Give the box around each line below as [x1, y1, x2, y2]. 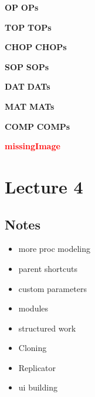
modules [18, 302, 49, 314]
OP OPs [5, 1, 39, 13]
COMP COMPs [5, 120, 70, 132]
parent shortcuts [18, 262, 77, 274]
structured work [18, 321, 76, 334]
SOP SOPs [5, 60, 49, 73]
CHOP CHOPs [5, 41, 67, 53]
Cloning [18, 342, 47, 354]
